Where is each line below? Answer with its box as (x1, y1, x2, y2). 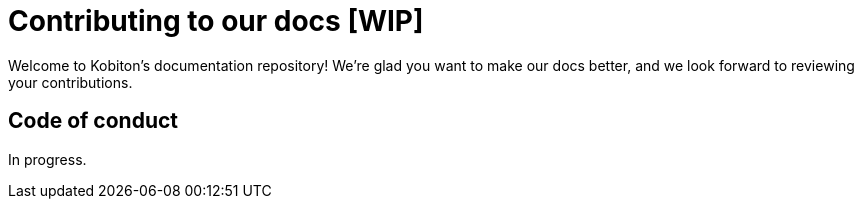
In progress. (8, 150, 87, 168)
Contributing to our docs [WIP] (8, 4, 424, 38)
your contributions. (8, 73, 133, 91)
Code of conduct (8, 108, 179, 134)
